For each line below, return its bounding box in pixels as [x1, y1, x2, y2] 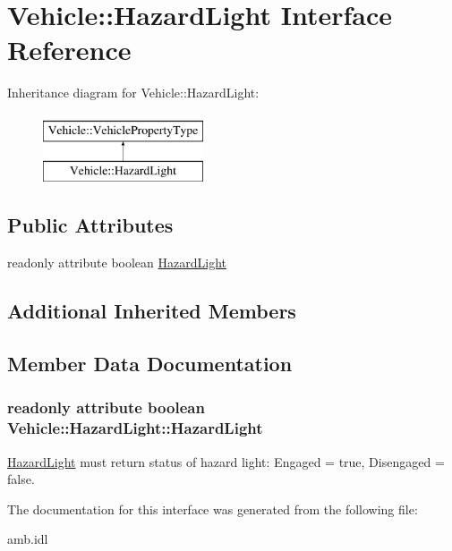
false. [7, 470, 35, 488]
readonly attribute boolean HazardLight [7, 253, 226, 272]
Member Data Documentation [7, 350, 293, 377]
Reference [7, 31, 132, 68]
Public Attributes [7, 211, 174, 239]
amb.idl [7, 530, 48, 548]
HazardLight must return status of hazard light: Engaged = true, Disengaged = [7, 452, 445, 470]
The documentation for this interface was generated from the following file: [7, 499, 418, 518]
